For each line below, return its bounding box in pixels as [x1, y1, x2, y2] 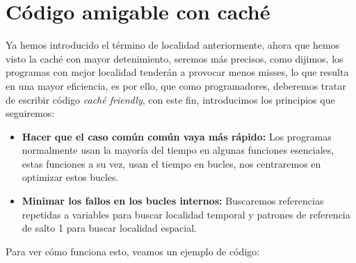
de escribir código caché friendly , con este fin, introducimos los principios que [6, 92, 335, 106]
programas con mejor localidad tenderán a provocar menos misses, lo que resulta [6, 65, 349, 79]
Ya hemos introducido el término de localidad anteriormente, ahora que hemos [6, 38, 340, 52]
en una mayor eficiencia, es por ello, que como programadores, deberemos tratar [6, 78, 346, 93]
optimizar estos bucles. [22, 170, 119, 184]
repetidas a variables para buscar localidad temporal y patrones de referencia [22, 207, 350, 221]
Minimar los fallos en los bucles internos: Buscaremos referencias [22, 193, 324, 208]
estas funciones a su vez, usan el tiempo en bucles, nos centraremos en [22, 156, 321, 170]
